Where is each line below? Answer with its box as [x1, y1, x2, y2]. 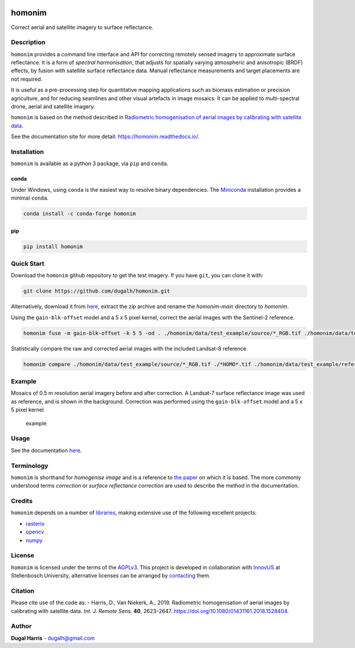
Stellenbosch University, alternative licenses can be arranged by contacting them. [11, 572, 211, 579]
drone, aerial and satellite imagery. [11, 103, 95, 110]
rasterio [25, 520, 45, 527]
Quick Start [11, 259, 44, 268]
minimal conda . [11, 194, 49, 201]
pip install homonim [23, 243, 83, 250]
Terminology [11, 461, 49, 470]
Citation [11, 586, 35, 595]
